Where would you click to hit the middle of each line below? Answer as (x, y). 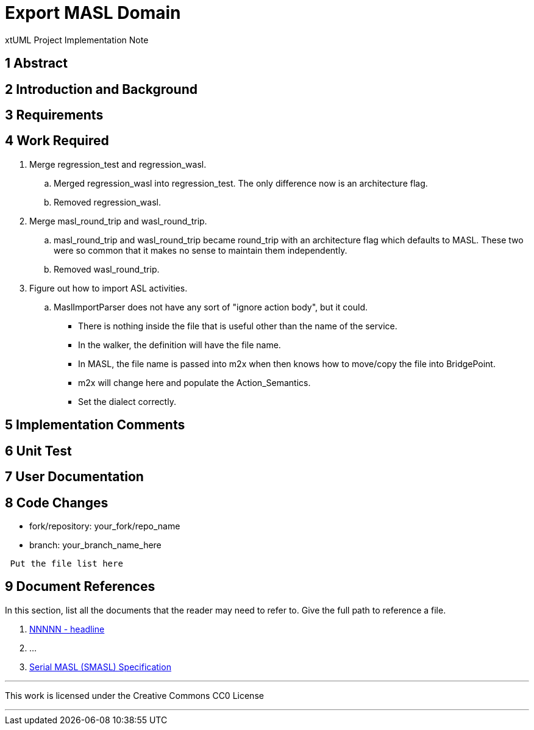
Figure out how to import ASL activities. (109, 288)
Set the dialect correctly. (127, 401)
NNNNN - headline (67, 629)
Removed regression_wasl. (107, 202)
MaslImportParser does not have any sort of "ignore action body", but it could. (211, 307)
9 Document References (80, 587)
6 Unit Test (38, 451)
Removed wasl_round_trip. (107, 269)
